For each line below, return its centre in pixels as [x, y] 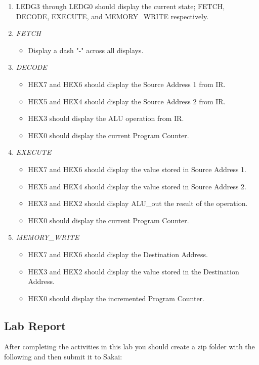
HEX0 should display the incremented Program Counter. [116, 298]
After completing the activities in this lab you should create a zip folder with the [129, 347]
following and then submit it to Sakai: [63, 357]
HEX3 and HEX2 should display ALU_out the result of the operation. [138, 203]
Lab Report [35, 325]
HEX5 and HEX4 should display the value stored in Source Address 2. [137, 186]
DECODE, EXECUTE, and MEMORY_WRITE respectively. [112, 16]
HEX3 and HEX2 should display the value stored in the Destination [134, 271]
